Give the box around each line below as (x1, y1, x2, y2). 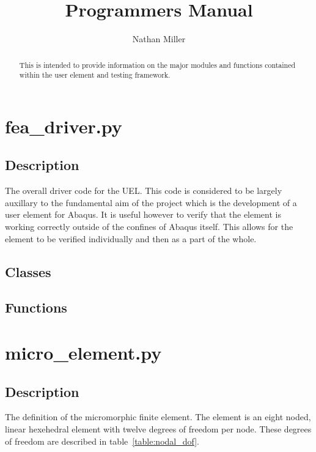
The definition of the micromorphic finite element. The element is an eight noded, (5, 410, 311, 423)
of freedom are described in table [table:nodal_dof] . (5, 434, 199, 447)
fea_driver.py (5, 113, 122, 138)
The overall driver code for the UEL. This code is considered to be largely (5, 184, 282, 197)
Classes (5, 262, 51, 281)
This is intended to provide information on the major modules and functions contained (19, 59, 296, 70)
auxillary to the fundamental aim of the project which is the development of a (5, 196, 297, 209)
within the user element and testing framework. (19, 70, 171, 80)
